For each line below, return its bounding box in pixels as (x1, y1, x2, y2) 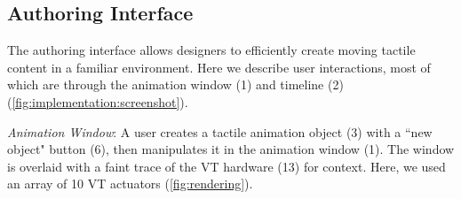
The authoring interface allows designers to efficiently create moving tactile (7, 41, 416, 59)
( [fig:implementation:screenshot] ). (7, 92, 188, 111)
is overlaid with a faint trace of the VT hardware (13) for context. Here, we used (7, 157, 446, 175)
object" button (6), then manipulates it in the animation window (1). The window (7, 140, 455, 158)
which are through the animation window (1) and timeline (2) (7, 75, 344, 94)
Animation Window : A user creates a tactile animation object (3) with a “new (7, 122, 433, 141)
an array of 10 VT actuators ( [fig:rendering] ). (7, 174, 253, 193)
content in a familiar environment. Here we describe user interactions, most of (7, 57, 431, 76)
